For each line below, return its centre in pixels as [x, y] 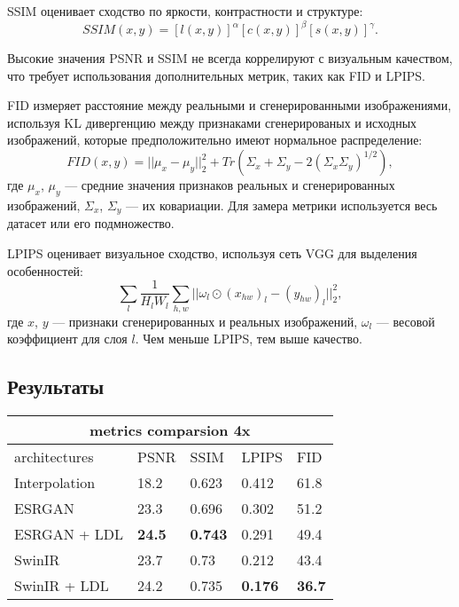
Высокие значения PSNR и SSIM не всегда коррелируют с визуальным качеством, [230, 58]
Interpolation [55, 483]
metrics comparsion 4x [170, 430]
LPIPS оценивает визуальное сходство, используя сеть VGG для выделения [212, 252]
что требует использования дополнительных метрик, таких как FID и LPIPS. [216, 75]
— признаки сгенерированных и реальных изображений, [205, 321]
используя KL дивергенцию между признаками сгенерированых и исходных [212, 122]
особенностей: [45, 270]
